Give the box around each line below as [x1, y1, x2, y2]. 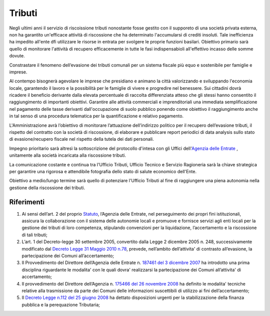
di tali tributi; [21, 232, 47, 238]
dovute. [9, 53, 25, 59]
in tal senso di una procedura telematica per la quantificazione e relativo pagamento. [9, 113, 184, 119]
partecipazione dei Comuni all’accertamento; [21, 253, 114, 259]
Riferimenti [9, 198, 45, 206]
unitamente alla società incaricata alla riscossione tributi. [9, 152, 126, 158]
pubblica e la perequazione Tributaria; [21, 302, 100, 308]
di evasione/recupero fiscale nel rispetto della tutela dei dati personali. [9, 136, 154, 142]
